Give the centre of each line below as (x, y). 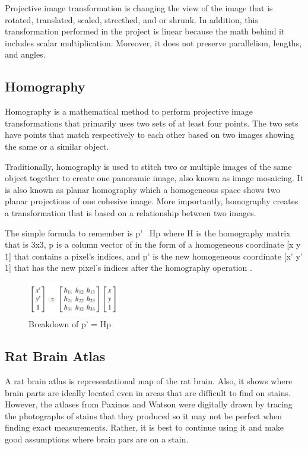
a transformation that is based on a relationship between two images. (131, 212)
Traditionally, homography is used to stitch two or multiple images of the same (148, 166)
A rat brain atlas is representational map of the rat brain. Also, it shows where (149, 380)
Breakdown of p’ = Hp (70, 324)
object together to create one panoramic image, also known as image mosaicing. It (154, 178)
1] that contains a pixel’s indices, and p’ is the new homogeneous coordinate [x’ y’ (154, 256)
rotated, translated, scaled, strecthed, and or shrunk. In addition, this (131, 19)
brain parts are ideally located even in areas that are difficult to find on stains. (148, 392)
